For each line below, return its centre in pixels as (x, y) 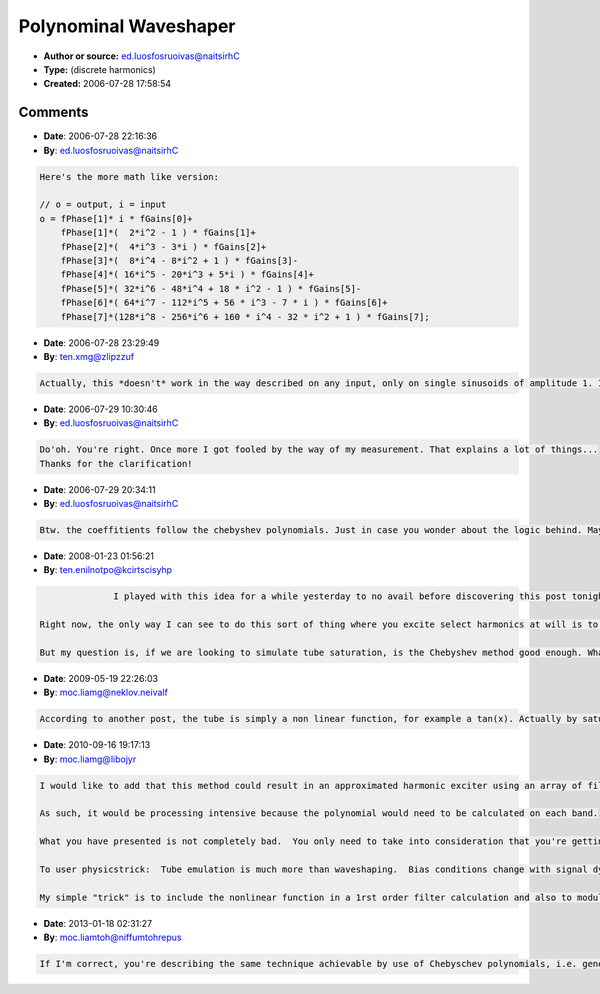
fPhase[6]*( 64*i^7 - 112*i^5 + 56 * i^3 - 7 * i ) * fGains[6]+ (224, 303)
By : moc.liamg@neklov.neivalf (106, 692)
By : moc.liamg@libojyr (90, 759)
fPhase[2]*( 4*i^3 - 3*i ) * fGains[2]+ (163, 246)
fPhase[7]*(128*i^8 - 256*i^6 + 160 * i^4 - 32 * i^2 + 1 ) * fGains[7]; (245, 316)
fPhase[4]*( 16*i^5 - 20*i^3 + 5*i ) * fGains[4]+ (187, 274)
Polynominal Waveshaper (127, 26)
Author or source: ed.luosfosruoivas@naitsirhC (141, 56)
